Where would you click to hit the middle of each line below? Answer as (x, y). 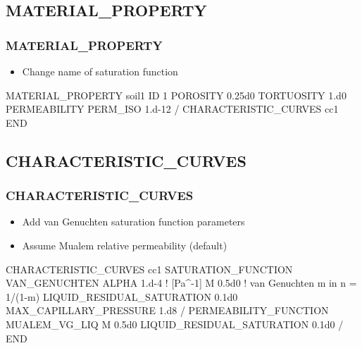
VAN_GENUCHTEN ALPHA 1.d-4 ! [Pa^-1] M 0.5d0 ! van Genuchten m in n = (181, 283)
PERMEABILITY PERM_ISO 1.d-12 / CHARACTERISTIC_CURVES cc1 (172, 109)
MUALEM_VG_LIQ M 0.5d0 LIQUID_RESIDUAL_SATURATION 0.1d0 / (175, 324)
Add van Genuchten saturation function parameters (133, 222)
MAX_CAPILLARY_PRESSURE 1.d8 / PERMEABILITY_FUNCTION (167, 310)
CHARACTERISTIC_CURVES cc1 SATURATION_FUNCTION (149, 269)
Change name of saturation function (100, 71)
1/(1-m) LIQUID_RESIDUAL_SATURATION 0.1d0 (122, 296)
